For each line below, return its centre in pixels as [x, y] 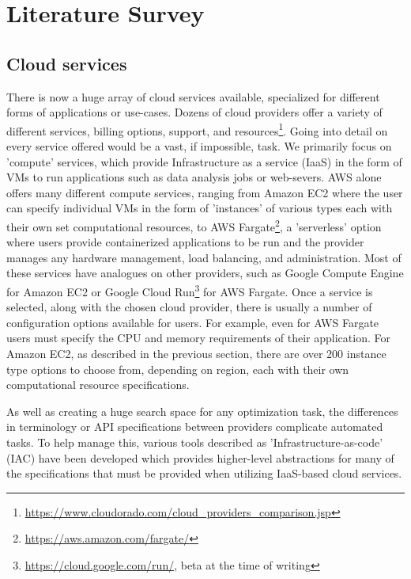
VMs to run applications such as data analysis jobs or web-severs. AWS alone [194, 177]
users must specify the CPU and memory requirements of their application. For [198, 338]
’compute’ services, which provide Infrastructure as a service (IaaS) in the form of [204, 161]
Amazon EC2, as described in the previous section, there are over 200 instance [196, 354]
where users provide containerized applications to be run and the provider [185, 242]
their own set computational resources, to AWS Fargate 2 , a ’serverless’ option [194, 225]
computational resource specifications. [98, 385]
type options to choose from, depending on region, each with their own [178, 369]
